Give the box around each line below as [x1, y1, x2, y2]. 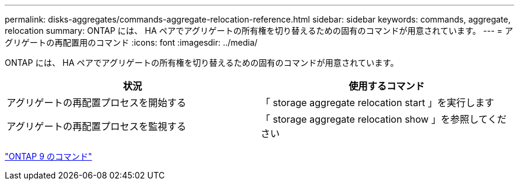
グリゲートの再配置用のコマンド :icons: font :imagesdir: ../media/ [5, 37, 258, 47]
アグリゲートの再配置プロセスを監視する [7, 120, 187, 132]
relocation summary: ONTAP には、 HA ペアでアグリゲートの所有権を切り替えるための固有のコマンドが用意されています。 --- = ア [5, 25, 513, 36]
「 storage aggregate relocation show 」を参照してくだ [261, 113, 507, 125]
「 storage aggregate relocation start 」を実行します [261, 97, 494, 109]
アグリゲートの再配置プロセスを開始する [7, 97, 187, 109]
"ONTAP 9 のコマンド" [5, 151, 92, 161]
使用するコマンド [348, 80, 425, 92]
